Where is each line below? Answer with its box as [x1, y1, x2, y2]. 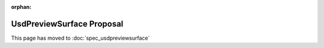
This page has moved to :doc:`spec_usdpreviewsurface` [11, 34, 150, 41]
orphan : [11, 4, 32, 10]
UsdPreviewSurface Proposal [11, 18, 124, 29]
